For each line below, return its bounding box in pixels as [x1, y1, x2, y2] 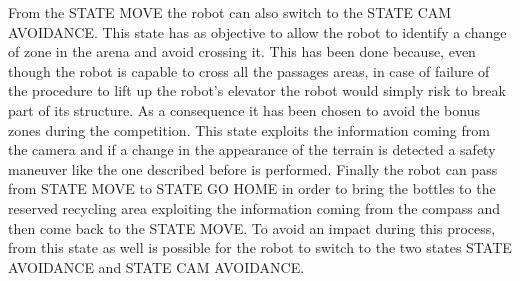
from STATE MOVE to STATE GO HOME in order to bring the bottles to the [8, 178, 496, 199]
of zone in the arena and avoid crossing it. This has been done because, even [8, 41, 476, 62]
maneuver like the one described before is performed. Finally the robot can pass [8, 158, 498, 179]
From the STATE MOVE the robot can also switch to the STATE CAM [8, 2, 452, 22]
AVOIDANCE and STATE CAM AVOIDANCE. [8, 256, 305, 277]
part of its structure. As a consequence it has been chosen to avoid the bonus [8, 99, 480, 120]
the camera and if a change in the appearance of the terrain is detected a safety [8, 139, 496, 160]
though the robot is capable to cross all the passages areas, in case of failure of [8, 60, 490, 81]
